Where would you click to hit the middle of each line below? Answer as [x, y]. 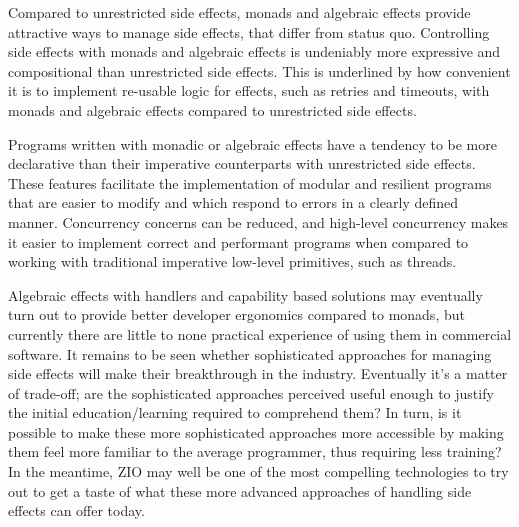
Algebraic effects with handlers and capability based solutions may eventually [245, 294]
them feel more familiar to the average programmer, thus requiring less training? [255, 451]
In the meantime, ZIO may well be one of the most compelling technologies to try [258, 471]
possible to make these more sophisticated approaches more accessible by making [256, 431]
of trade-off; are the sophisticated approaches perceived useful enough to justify [251, 392]
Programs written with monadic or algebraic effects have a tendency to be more [252, 143]
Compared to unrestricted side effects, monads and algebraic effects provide [239, 12]
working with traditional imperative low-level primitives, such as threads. [232, 261]
